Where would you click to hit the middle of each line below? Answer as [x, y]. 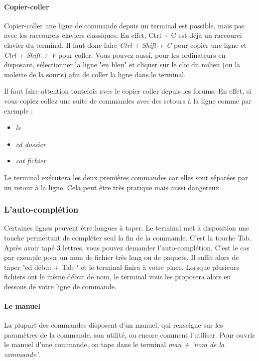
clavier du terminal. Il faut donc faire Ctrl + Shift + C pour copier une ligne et [125, 45]
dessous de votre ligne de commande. [60, 286]
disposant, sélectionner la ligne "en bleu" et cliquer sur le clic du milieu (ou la [122, 64]
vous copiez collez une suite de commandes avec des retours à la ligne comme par [128, 100]
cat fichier [31, 161]
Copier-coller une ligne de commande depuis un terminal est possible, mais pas [124, 25]
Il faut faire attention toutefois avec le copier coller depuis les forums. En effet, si [128, 91]
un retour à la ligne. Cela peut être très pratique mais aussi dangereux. [113, 187]
